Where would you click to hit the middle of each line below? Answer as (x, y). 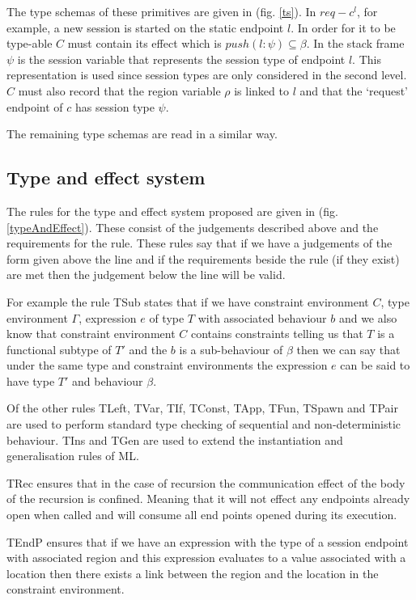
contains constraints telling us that (277, 334)
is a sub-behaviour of (231, 349)
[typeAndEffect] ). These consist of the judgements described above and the (193, 227)
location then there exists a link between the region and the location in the (193, 573)
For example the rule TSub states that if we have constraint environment (188, 301)
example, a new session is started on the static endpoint (145, 27)
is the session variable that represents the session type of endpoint (181, 59)
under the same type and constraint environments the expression (167, 365)
